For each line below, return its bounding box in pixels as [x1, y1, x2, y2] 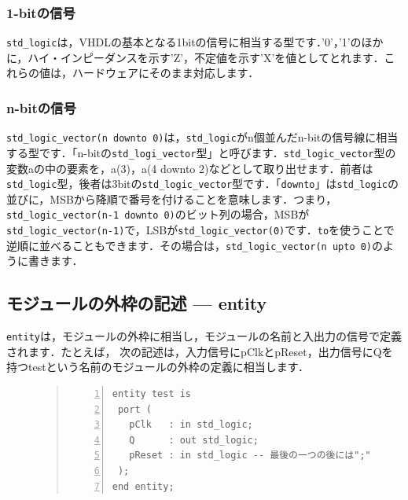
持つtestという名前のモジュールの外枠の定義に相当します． [6, 358, 310, 375]
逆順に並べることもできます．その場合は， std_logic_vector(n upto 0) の [6, 237, 384, 253]
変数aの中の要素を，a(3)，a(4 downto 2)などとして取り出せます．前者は [6, 160, 373, 176]
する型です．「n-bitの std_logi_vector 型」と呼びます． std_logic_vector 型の [6, 144, 396, 160]
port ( [117, 403, 152, 415]
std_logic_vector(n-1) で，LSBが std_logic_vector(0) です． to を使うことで [6, 222, 395, 238]
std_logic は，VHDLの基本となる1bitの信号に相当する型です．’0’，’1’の [6, 34, 362, 50]
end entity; [112, 480, 175, 492]
